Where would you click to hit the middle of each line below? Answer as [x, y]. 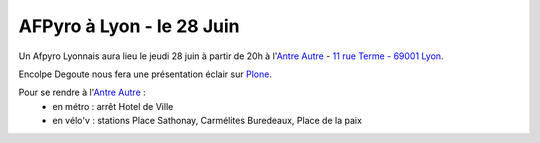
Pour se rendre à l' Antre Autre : [82, 92]
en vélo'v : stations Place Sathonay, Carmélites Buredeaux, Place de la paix [207, 121]
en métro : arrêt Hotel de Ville [113, 106]
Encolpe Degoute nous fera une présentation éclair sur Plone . [145, 74]
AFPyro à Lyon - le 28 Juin [129, 26]
